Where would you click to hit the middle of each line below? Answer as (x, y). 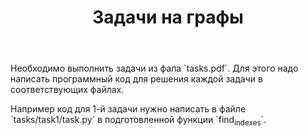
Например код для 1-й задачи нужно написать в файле (128, 109)
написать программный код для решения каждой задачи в (136, 79)
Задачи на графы (168, 17)
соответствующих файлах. (67, 90)
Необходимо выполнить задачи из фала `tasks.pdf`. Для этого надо (154, 68)
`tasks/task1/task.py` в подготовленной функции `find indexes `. (138, 121)
